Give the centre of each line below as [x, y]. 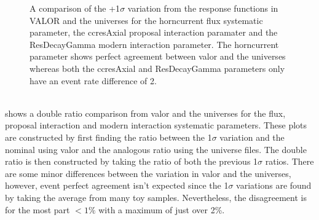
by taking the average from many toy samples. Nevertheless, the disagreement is [156, 197]
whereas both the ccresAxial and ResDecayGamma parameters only [157, 68]
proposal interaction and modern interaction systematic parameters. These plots [156, 125]
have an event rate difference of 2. [93, 80]
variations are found [274, 185]
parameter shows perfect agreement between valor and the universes [158, 56]
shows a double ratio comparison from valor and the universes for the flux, [145, 113]
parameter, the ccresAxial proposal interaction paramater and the [154, 32]
